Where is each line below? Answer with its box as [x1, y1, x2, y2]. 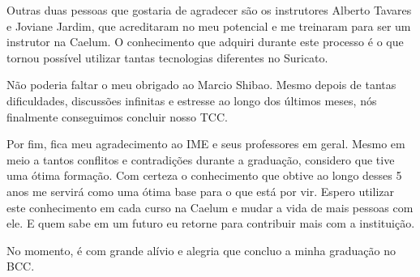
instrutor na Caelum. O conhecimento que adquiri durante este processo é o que [6, 33, 404, 50]
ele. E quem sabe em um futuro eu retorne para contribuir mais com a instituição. [6, 215, 415, 232]
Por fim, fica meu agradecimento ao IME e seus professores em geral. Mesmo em [6, 135, 405, 152]
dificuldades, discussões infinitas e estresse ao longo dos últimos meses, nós [6, 92, 377, 109]
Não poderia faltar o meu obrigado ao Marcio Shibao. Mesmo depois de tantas [6, 76, 396, 93]
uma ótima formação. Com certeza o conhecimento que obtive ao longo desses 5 [6, 167, 402, 184]
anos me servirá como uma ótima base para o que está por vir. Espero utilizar [6, 182, 394, 199]
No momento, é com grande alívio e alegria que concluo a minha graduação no [6, 241, 396, 258]
